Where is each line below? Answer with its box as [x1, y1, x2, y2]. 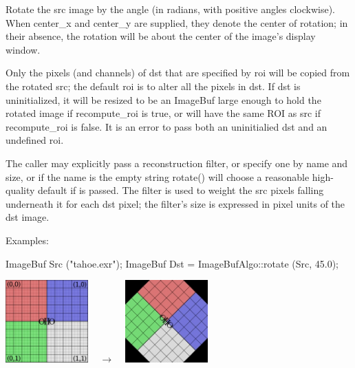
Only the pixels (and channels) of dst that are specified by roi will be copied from [6, 65, 350, 80]
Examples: [6, 232, 49, 247]
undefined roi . [6, 133, 64, 147]
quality [6, 183, 35, 197]
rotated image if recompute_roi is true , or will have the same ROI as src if [6, 106, 321, 120]
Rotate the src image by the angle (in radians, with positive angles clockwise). [6, 2, 335, 16]
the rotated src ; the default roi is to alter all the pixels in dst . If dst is [6, 78, 301, 93]
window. [6, 42, 41, 56]
